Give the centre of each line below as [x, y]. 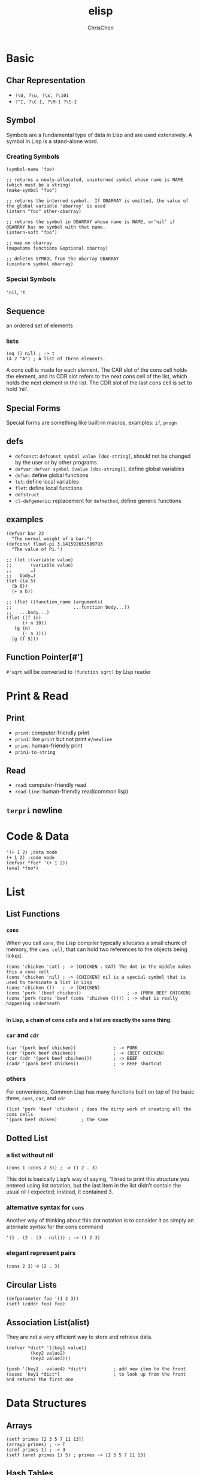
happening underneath [33, 1003]
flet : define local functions [49, 488]
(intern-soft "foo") [32, 232]
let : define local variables [47, 481]
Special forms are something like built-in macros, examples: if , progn [92, 423]
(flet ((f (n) [24, 618]
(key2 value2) [48, 1353]
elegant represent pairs [41, 1253]
